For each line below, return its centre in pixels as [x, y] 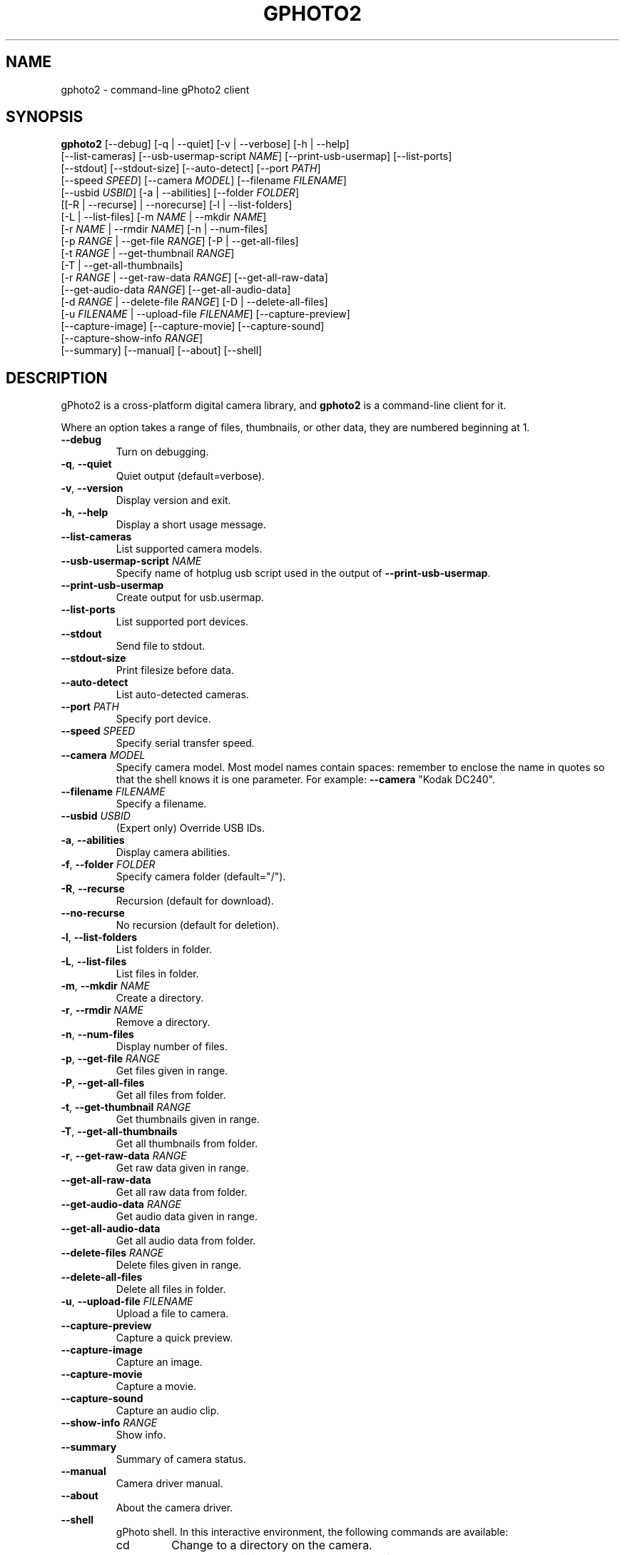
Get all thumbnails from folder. [187, 1144]
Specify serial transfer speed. [185, 743]
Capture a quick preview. [174, 1338]
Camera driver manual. [169, 1484]
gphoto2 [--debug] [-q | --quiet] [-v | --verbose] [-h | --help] [205, 144]
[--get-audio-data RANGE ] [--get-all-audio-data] [176, 290]
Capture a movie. [156, 1387]
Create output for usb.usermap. [190, 598]
